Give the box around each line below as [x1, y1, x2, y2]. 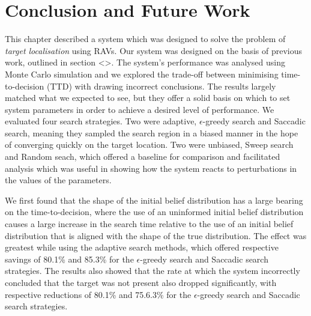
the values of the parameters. [5, 174, 112, 186]
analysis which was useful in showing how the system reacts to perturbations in [5, 162, 297, 174]
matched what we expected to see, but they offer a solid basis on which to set [5, 91, 291, 104]
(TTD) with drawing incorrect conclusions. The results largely [47, 79, 276, 92]
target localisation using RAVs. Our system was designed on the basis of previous [5, 44, 303, 56]
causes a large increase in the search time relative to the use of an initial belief [5, 217, 294, 230]
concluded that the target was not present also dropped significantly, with [5, 276, 277, 288]
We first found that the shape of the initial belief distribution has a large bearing [5, 193, 303, 206]
